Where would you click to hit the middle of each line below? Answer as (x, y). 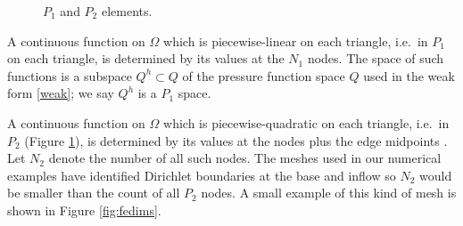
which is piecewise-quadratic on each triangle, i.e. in (306, 122)
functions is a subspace (70, 75)
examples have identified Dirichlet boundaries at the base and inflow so (202, 175)
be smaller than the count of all (94, 193)
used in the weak (409, 75)
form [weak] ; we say (61, 93)
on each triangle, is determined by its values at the (146, 58)
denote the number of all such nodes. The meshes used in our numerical (245, 158)
